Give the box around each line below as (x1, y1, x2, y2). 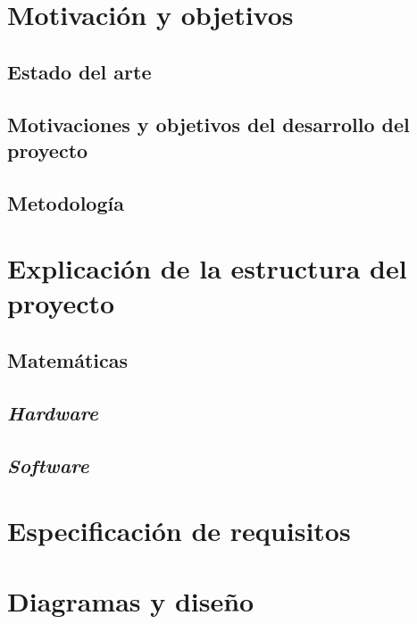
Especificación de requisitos (7, 512, 351, 549)
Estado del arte (7, 57, 152, 85)
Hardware (7, 398, 98, 426)
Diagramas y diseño (7, 582, 254, 619)
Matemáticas (7, 346, 129, 374)
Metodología (7, 188, 124, 216)
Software (7, 451, 89, 478)
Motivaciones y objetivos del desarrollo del (7, 110, 410, 137)
